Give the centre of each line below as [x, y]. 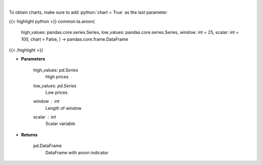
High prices [57, 77]
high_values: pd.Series [56, 70]
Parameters [33, 59]
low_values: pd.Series [55, 86]
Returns [29, 135]
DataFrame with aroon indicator [77, 152]
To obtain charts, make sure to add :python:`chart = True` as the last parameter [88, 13]
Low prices [57, 92]
